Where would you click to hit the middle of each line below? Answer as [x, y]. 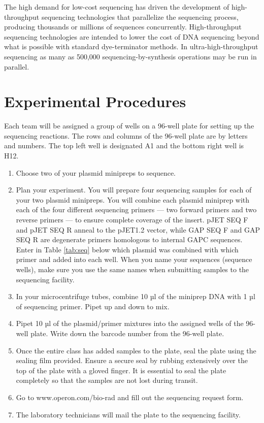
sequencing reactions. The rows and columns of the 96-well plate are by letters [126, 135]
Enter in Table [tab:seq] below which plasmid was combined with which [127, 249]
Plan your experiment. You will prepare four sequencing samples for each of [134, 190]
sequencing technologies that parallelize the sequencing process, [140, 17]
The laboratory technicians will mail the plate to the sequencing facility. [128, 414]
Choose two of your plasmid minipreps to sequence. [96, 172]
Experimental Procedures [95, 101]
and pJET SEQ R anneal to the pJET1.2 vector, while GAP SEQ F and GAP [138, 229]
